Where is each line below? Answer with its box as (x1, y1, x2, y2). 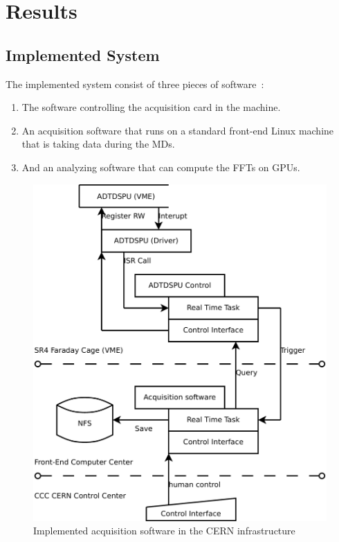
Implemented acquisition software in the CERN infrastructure (33, 523, 295, 538)
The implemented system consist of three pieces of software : (6, 76, 264, 91)
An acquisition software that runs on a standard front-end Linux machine (21, 123, 334, 137)
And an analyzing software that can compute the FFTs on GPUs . (21, 159, 300, 174)
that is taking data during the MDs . (21, 137, 175, 151)
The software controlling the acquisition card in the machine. (21, 100, 281, 114)
